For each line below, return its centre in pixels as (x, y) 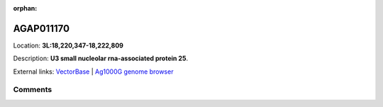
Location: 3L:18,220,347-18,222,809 (68, 45)
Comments (33, 90)
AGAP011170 (41, 28)
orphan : (25, 8)
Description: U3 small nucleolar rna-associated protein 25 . (100, 58)
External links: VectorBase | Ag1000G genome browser (93, 72)
